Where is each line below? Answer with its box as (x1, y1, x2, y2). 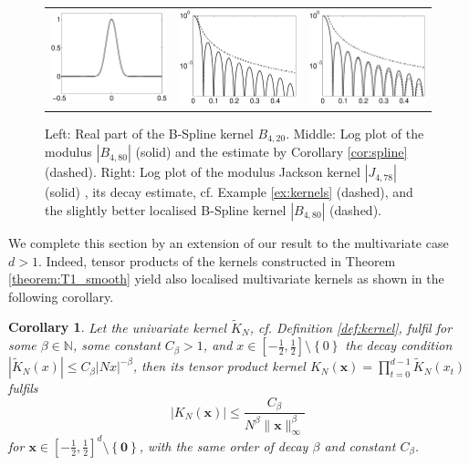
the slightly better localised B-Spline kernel (45, 200, 287, 219)
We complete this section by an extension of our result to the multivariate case (8, 232, 449, 252)
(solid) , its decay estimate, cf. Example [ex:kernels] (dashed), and (45, 182, 413, 201)
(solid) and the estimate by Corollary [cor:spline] (135, 142, 408, 161)
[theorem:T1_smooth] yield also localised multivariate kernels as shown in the (8, 269, 444, 288)
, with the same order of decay (139, 436, 308, 455)
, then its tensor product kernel (132, 356, 306, 376)
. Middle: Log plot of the (286, 123, 424, 142)
